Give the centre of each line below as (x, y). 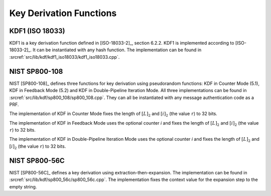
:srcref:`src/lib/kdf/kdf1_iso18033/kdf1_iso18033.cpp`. (64, 57)
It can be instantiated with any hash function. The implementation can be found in (117, 50)
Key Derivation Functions (63, 13)
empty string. (23, 186)
